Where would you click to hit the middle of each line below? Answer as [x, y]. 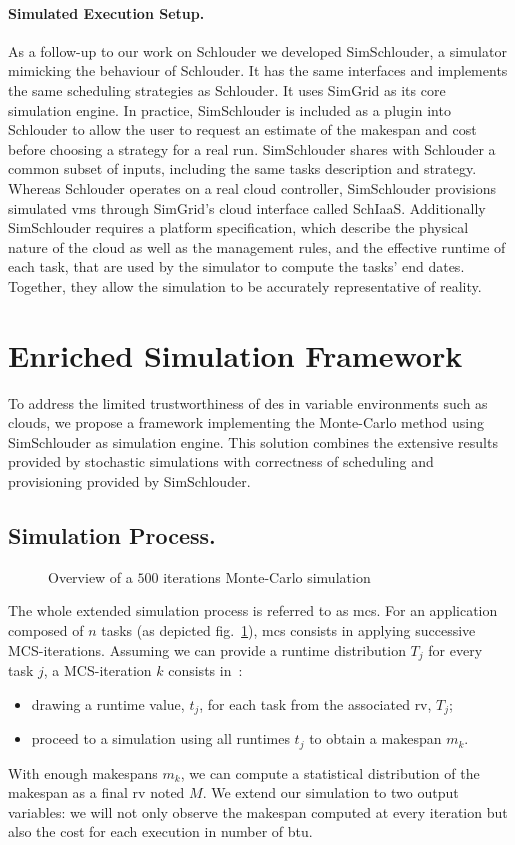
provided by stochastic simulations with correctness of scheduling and [221, 461]
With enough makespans [83, 772]
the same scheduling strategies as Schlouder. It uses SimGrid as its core [227, 89]
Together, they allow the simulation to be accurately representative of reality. [245, 285]
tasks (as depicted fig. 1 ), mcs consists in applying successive [288, 630]
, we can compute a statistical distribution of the [330, 772]
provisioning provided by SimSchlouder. [129, 481]
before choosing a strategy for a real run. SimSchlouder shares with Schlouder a [252, 148]
